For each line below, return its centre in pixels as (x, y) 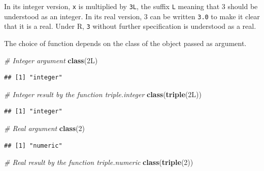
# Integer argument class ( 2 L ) (51, 60)
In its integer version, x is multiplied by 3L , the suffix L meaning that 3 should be (131, 6)
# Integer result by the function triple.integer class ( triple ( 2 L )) (103, 94)
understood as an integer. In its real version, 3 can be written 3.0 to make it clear (132, 16)
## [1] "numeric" (33, 145)
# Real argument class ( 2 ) (44, 128)
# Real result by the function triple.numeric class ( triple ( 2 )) (99, 162)
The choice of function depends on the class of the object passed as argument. (125, 43)
